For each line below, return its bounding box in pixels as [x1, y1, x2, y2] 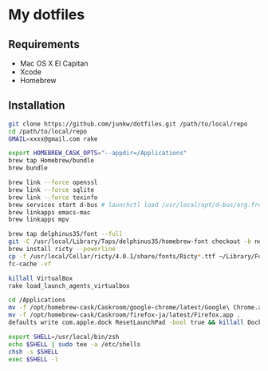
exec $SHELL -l [8, 355, 59, 363]
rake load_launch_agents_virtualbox [8, 281, 130, 289]
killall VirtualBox [8, 274, 73, 282]
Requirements [8, 38, 80, 51]
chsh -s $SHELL [8, 348, 59, 356]
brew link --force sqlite [8, 185, 94, 193]
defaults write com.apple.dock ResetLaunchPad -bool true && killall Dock [8, 318, 262, 327]
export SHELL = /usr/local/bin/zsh [8, 333, 120, 341]
